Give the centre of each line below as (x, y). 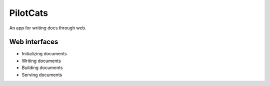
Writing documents (41, 61)
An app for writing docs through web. (48, 28)
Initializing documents (44, 54)
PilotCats (29, 13)
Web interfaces (34, 42)
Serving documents (42, 75)
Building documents (42, 68)
